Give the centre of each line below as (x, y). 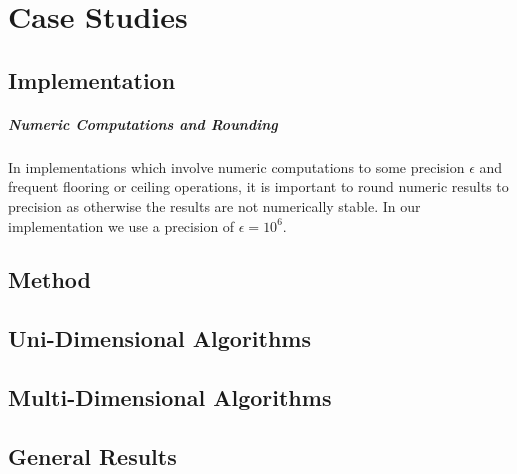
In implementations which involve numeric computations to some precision (236, 166)
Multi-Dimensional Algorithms (170, 397)
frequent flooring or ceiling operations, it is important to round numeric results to (258, 186)
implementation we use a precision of (121, 225)
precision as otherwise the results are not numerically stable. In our (214, 205)
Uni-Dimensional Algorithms (159, 338)
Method (49, 279)
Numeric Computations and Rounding (143, 123)
